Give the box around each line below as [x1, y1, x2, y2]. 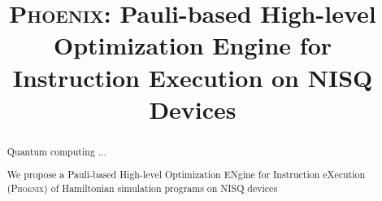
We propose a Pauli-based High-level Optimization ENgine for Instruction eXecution [7, 168, 366, 181]
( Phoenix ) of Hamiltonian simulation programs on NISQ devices [7, 181, 278, 194]
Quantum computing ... [7, 144, 106, 158]
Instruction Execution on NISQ [12, 60, 373, 94]
